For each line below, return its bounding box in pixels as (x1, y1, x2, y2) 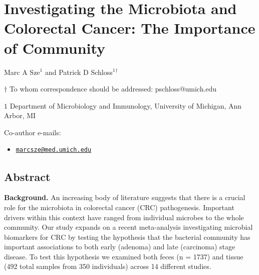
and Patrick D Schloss (45, 66, 113, 77)
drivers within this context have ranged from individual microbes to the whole (4, 212, 244, 222)
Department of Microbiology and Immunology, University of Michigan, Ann (10, 100, 242, 111)
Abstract (4, 168, 51, 184)
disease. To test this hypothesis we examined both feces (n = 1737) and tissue (4, 251, 243, 261)
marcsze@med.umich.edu (16, 146, 92, 154)
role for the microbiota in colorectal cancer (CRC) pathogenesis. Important (4, 202, 234, 212)
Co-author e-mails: (4, 127, 61, 137)
